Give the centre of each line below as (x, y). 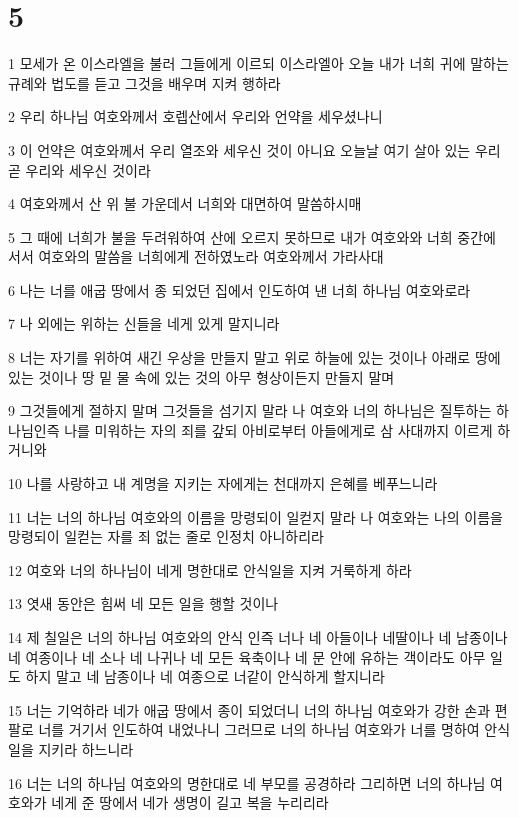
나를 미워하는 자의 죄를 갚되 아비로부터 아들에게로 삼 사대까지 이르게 (278, 429)
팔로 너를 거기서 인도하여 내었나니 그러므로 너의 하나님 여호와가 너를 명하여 (244, 729)
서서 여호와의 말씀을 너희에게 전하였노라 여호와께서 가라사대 (196, 256)
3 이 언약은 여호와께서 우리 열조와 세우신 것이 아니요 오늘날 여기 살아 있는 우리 (254, 149)
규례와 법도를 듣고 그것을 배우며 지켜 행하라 (144, 82)
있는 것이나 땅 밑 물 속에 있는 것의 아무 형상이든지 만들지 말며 (201, 376)
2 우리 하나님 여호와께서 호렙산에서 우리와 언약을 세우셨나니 (195, 116)
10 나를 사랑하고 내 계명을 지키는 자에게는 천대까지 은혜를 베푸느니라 (223, 483)
